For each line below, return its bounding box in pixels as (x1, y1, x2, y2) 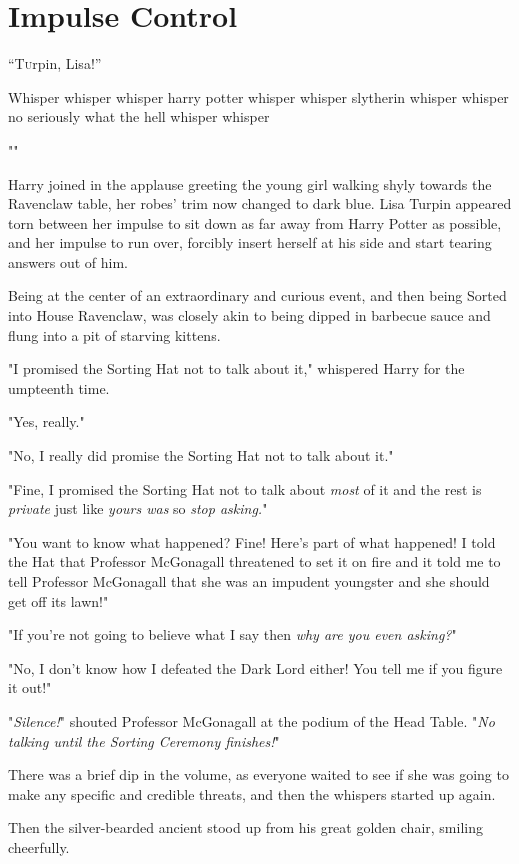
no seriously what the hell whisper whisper (8, 106, 270, 127)
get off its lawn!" (8, 590, 109, 611)
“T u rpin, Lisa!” (8, 53, 102, 74)
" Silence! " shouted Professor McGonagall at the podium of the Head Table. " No (8, 710, 495, 731)
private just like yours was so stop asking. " (8, 498, 268, 519)
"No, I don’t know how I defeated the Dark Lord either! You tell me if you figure (8, 657, 503, 678)
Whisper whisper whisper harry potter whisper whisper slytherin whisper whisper (8, 86, 509, 107)
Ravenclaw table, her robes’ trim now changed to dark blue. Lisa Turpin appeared (8, 193, 512, 214)
